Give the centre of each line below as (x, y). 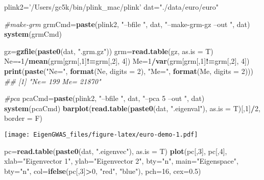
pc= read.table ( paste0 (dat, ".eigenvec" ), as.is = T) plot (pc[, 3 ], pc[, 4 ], (116, 151)
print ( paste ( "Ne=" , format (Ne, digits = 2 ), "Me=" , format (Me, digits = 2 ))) (129, 71)
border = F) (23, 118)
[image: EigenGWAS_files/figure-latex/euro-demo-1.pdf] (101, 134)
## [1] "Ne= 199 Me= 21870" (53, 81)
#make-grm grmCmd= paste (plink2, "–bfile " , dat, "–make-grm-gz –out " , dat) (127, 24)
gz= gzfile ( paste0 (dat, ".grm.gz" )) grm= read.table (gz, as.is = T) (109, 51)
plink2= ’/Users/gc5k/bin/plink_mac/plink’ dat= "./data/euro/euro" (111, 7)
